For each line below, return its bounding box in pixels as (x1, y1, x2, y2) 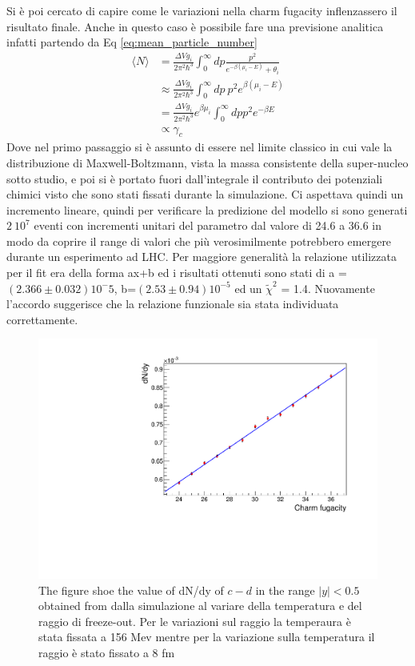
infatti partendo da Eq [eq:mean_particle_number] (6, 34, 257, 50)
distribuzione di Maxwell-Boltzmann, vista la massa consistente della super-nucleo (6, 154, 409, 171)
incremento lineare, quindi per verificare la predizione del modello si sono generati (6, 201, 408, 218)
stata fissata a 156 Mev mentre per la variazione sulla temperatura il (38, 628, 375, 645)
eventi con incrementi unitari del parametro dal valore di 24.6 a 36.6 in (34, 217, 382, 234)
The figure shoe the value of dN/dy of (38, 581, 224, 598)
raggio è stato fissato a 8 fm (38, 644, 175, 661)
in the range (255, 581, 315, 598)
